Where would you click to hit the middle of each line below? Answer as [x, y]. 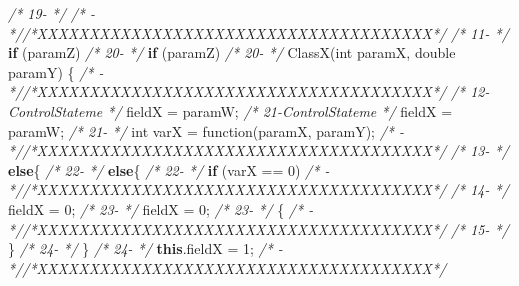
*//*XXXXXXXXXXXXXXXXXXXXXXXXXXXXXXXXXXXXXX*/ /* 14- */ [258, 189]
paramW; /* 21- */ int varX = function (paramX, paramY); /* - [206, 130]
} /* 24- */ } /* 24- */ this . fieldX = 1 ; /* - [145, 248]
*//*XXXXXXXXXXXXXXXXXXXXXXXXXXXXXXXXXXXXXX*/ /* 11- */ [258, 32]
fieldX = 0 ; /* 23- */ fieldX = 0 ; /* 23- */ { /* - [161, 208]
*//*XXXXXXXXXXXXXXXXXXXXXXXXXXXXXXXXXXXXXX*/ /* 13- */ [258, 150]
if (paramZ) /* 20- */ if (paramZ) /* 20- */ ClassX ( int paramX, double [232, 52]
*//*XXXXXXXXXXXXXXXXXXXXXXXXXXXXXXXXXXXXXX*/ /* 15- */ [258, 228]
